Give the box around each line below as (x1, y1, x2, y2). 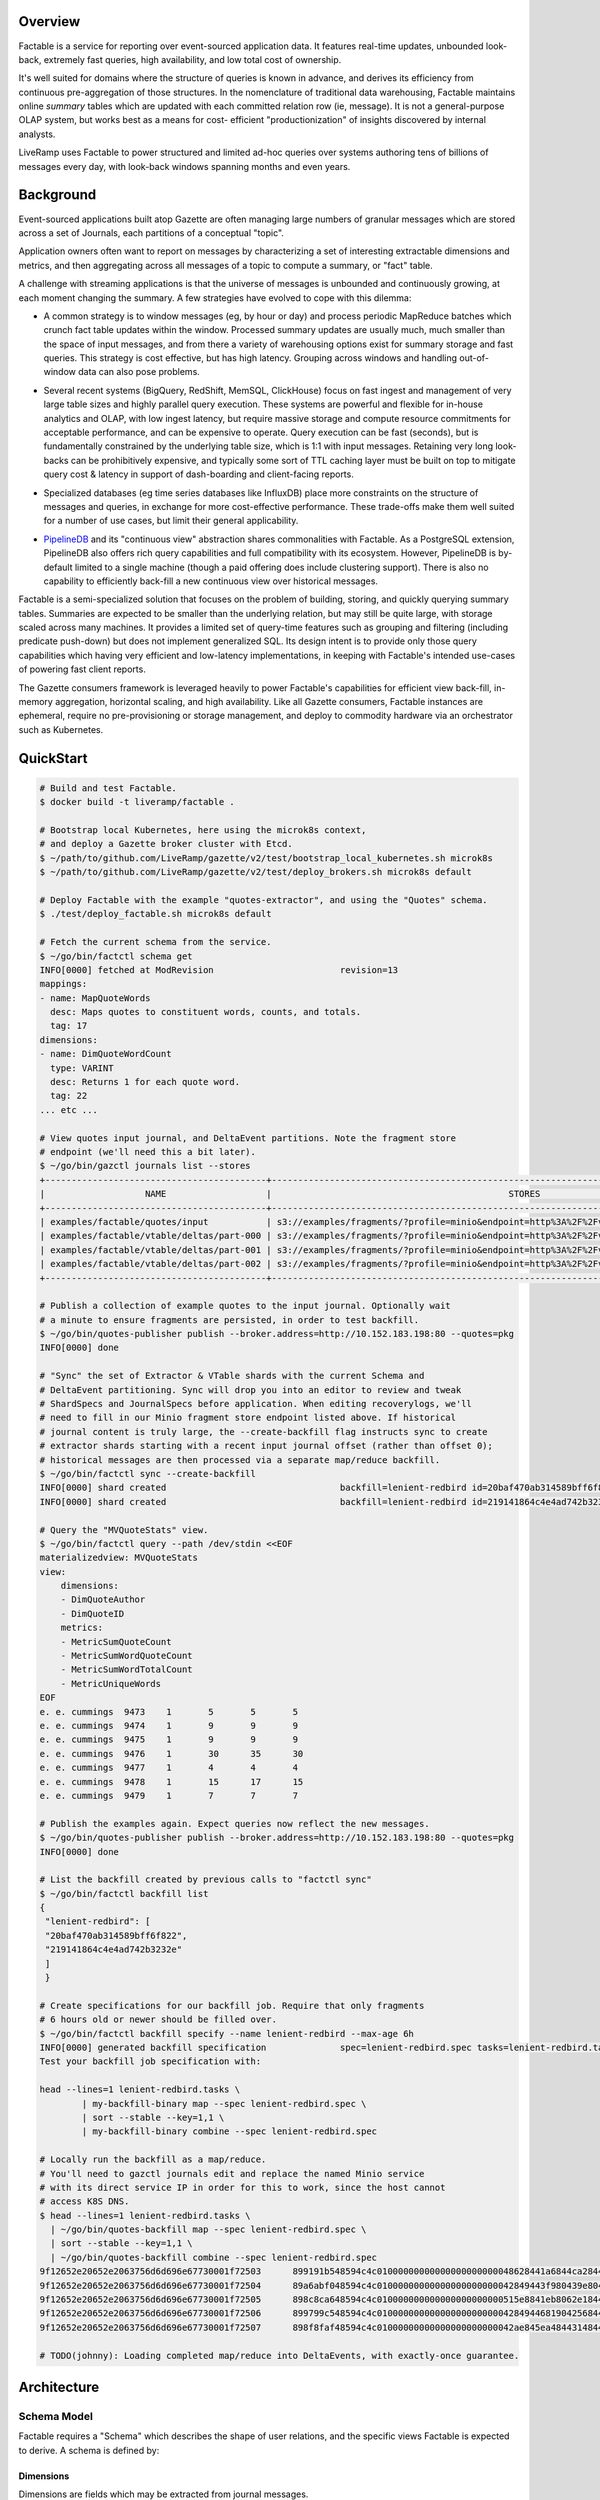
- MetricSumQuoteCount (60, 1636, 172, 1647)
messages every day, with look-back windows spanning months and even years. (18, 160, 351, 172)
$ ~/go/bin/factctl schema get (39, 950, 194, 962)
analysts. (18, 128, 56, 140)
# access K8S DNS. (39, 2196, 130, 2207)
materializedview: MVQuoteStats (39, 1552, 199, 1564)
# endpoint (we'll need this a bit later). (39, 1146, 257, 1157)
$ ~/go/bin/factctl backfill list (39, 1888, 209, 1899)
